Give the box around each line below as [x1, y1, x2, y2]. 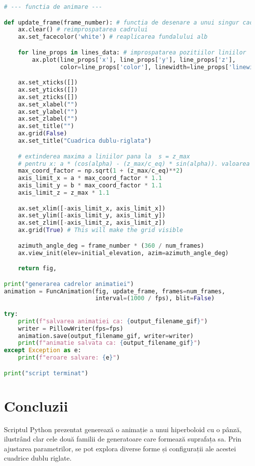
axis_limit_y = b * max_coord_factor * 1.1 [18, 182, 162, 189]
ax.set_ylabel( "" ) [18, 108, 78, 115]
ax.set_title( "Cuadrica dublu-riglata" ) [18, 137, 152, 145]
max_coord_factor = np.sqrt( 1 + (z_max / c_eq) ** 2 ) [18, 167, 183, 175]
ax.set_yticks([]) [18, 86, 78, 93]
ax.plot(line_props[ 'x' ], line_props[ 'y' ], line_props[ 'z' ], [32, 56, 236, 63]
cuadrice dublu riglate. [4, 453, 72, 463]
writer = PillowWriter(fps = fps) [18, 325, 124, 332]
